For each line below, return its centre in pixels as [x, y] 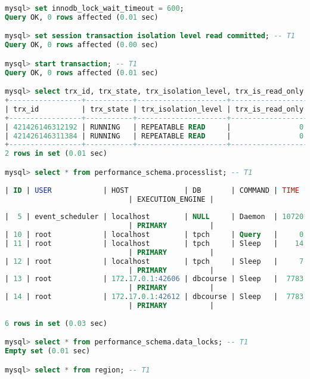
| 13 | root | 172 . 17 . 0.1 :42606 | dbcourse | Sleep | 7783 [154, 279]
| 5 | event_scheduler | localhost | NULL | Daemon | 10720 [154, 217]
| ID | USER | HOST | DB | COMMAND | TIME [152, 190]
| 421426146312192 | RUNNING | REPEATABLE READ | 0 [154, 127]
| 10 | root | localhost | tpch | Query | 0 [154, 235]
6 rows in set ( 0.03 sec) [56, 323]
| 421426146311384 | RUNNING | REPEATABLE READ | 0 [154, 136]
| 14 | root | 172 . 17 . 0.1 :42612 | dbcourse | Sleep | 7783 [154, 297]
